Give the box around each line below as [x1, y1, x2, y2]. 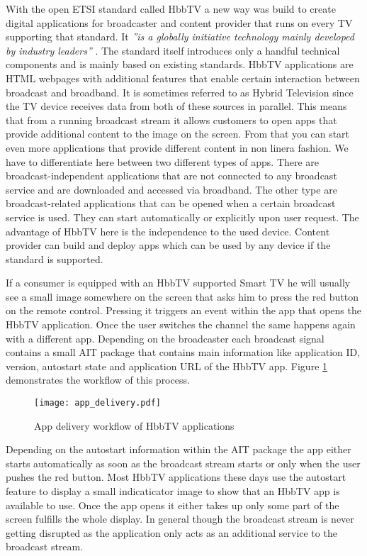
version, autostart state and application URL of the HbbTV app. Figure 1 [6, 358, 328, 373]
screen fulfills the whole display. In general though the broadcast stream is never [6, 511, 354, 526]
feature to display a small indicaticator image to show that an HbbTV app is [6, 484, 340, 499]
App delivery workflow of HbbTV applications [34, 418, 235, 433]
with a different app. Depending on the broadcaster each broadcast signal [6, 330, 324, 345]
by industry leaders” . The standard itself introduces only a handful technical [6, 43, 340, 57]
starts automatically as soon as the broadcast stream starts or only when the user [6, 455, 361, 470]
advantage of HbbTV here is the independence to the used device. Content [6, 223, 330, 238]
